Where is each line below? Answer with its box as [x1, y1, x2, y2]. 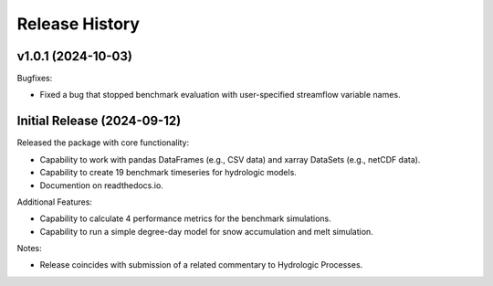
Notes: [16, 243, 42, 254]
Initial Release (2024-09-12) [16, 113, 182, 129]
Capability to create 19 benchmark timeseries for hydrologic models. [39, 167, 297, 178]
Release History [16, 14, 141, 34]
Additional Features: [16, 196, 93, 207]
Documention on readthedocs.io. [39, 179, 163, 191]
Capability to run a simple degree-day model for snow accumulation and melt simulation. [39, 226, 373, 237]
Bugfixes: [16, 73, 53, 84]
